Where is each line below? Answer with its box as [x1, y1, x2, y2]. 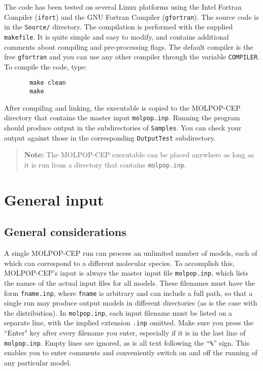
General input [4, 189, 104, 210]
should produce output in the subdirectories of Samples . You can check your [4, 122, 242, 132]
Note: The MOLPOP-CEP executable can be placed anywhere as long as [24, 149, 254, 160]
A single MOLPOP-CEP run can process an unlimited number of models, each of [4, 248, 257, 258]
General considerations [4, 224, 126, 240]
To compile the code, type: [4, 61, 87, 72]
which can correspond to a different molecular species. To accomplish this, [4, 257, 235, 268]
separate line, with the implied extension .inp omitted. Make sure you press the [4, 317, 254, 328]
